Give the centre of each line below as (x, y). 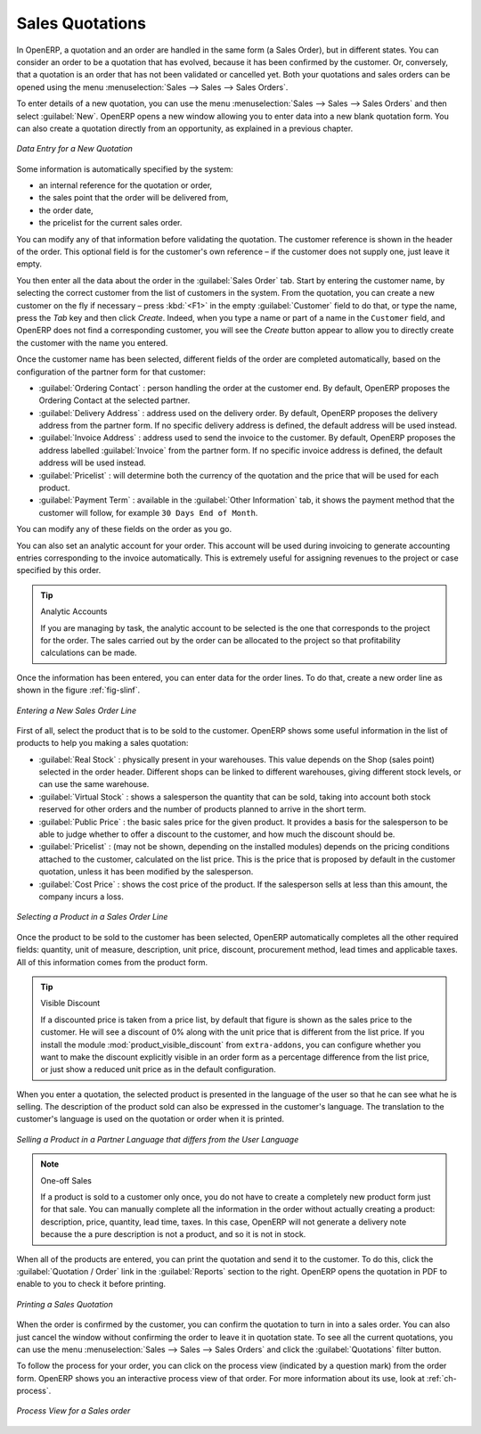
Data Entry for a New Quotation (75, 149)
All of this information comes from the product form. (112, 962)
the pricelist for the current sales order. (110, 223)
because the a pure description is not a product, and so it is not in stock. (173, 1234)
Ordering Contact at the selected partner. (114, 400)
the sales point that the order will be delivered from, (134, 198)
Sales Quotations (82, 23)
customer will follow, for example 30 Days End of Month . (148, 512)
